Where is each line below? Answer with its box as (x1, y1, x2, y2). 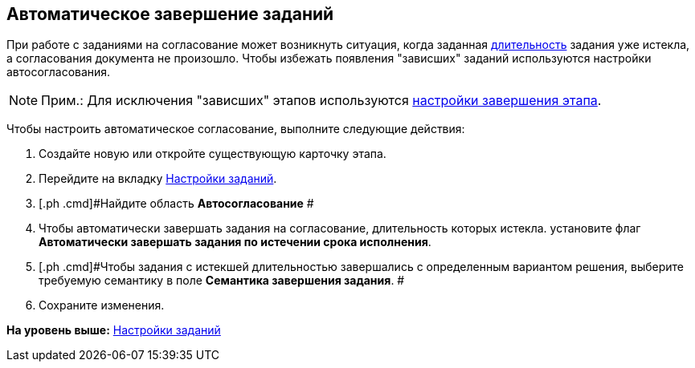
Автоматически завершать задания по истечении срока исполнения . (39, 235, 431, 249)
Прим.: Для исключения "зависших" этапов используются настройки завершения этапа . (41, 92, 602, 109)
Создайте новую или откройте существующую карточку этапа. (39, 147, 386, 161)
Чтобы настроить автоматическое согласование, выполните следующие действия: (6, 122, 465, 136)
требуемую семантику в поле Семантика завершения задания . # (39, 273, 405, 288)
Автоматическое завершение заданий (6, 4, 334, 24)
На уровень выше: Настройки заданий (6, 323, 221, 338)
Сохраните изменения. (39, 298, 165, 313)
